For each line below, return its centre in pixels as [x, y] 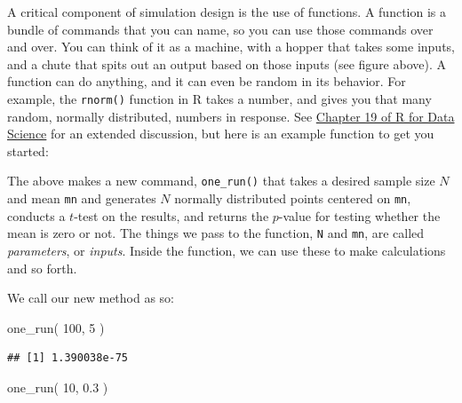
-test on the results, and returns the [171, 215]
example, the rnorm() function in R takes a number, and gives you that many [219, 98]
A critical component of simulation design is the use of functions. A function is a [227, 12]
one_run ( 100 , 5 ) [56, 327]
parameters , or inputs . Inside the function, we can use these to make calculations [227, 250]
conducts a [36, 215]
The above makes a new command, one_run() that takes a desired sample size [221, 181]
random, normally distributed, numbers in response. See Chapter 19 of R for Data [231, 116]
